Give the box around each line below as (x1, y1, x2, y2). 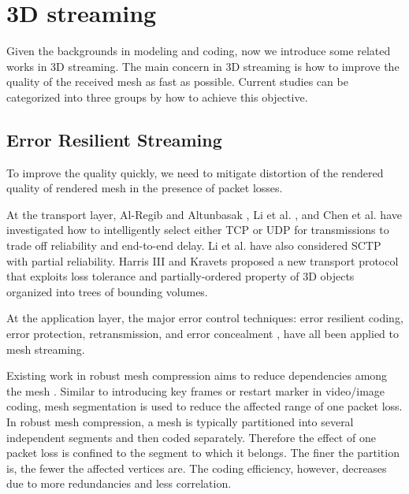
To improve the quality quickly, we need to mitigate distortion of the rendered (6, 164, 384, 180)
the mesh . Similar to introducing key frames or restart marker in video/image (6, 382, 385, 399)
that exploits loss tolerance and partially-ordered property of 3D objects (6, 268, 355, 284)
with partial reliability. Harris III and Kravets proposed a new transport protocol (6, 252, 399, 269)
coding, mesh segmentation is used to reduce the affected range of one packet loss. (6, 398, 403, 414)
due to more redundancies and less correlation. (6, 475, 232, 492)
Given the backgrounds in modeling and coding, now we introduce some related (6, 43, 391, 59)
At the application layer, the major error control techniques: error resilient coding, (6, 310, 403, 326)
